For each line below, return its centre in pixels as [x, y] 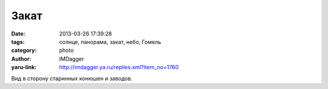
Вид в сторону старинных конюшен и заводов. [72, 78]
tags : [18, 41]
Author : [21, 59]
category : [24, 51]
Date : [18, 34]
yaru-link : [24, 67]
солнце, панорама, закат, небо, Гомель [110, 41]
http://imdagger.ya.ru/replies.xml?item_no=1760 [119, 67]
